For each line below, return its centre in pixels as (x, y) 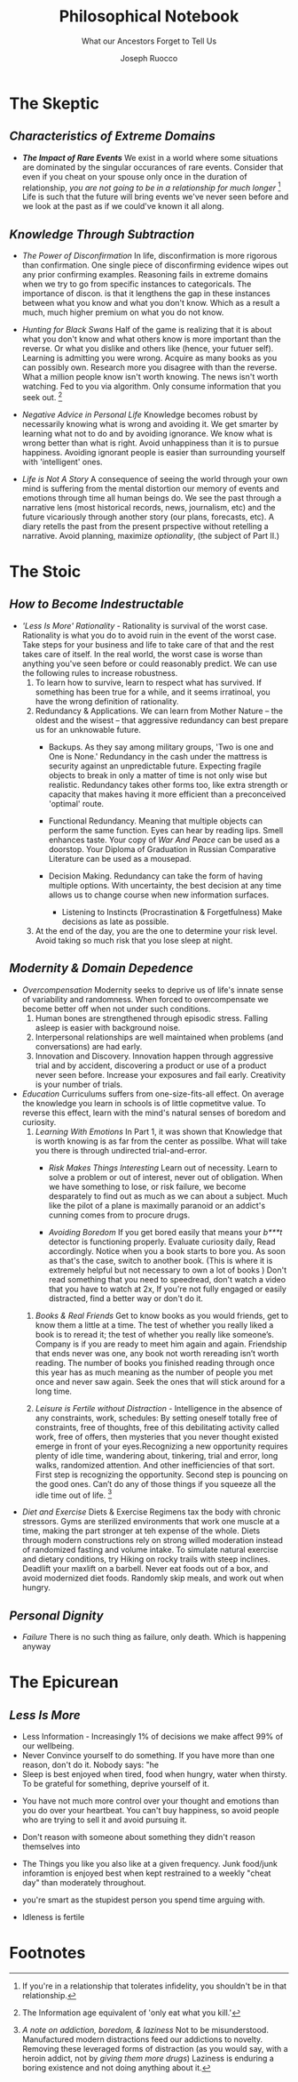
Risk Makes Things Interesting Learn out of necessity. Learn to (163, 1168)
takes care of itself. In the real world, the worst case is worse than (142, 654)
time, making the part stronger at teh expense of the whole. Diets (141, 1531)
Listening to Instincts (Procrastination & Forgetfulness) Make (172, 912)
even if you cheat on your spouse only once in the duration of (134, 176)
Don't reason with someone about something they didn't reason (138, 1837)
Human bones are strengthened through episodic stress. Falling (152, 1018)
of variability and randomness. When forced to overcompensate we (145, 999)
